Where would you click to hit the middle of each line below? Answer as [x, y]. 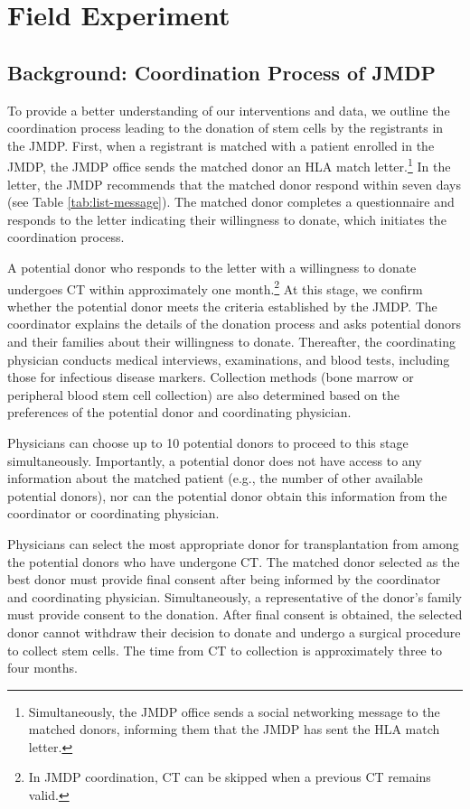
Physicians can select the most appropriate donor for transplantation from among [233, 543]
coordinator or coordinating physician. [113, 513]
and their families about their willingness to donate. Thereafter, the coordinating [231, 342]
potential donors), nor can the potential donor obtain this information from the [227, 495]
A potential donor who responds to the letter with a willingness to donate [212, 267]
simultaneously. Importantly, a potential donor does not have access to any [215, 460]
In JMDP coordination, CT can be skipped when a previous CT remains [230, 777]
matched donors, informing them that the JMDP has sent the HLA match [234, 729]
